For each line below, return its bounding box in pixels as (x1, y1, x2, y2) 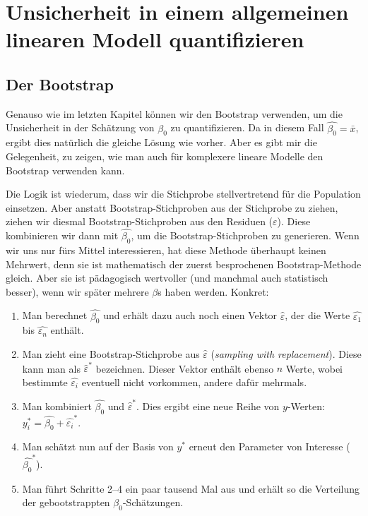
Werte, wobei (285, 361, 343, 376)
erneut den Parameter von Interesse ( (189, 439, 350, 454)
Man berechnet (22, 308, 88, 323)
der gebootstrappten (22, 495, 110, 510)
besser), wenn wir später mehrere (6, 284, 149, 299)
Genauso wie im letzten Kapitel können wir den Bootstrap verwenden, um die (6, 106, 343, 121)
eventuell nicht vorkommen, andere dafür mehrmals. (81, 374, 307, 389)
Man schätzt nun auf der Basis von (22, 439, 174, 454)
